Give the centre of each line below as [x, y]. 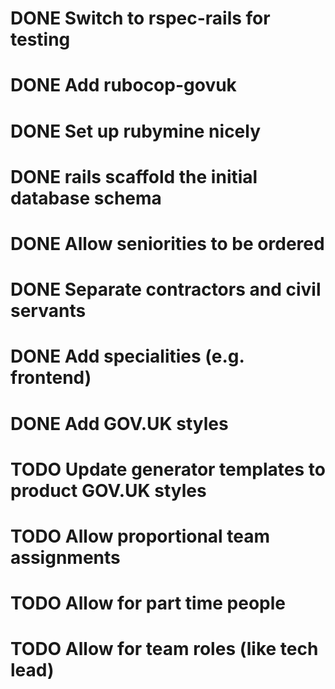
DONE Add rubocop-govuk [123, 85]
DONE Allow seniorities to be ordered [167, 243]
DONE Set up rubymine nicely [136, 131]
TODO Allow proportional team [140, 536]
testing [40, 39]
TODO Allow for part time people [148, 603]
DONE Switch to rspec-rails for [140, 18]
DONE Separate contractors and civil [166, 289]
